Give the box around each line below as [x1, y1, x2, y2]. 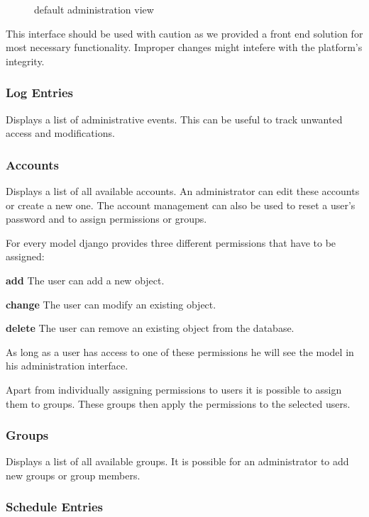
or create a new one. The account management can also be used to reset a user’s [6, 197, 356, 212]
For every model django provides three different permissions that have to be [6, 235, 336, 250]
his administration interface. [6, 358, 128, 373]
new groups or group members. [6, 467, 141, 482]
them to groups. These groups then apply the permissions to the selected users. [6, 396, 351, 411]
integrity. [6, 53, 45, 68]
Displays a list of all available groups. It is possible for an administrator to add [6, 454, 349, 469]
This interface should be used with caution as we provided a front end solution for [6, 26, 363, 40]
